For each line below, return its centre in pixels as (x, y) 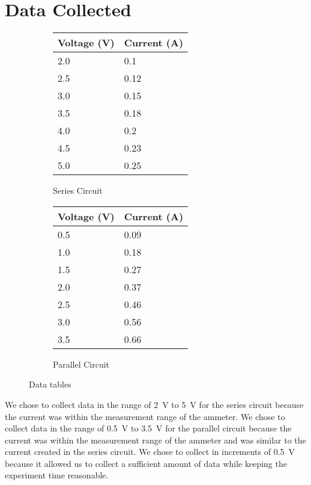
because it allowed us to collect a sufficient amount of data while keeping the (146, 463)
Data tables (50, 384)
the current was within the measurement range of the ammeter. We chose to (145, 416)
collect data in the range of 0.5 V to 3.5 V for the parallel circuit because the (148, 428)
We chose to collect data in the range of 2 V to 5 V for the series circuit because (154, 404)
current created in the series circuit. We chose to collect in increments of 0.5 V (150, 452)
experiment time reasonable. (57, 475)
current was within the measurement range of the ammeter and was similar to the (155, 440)
